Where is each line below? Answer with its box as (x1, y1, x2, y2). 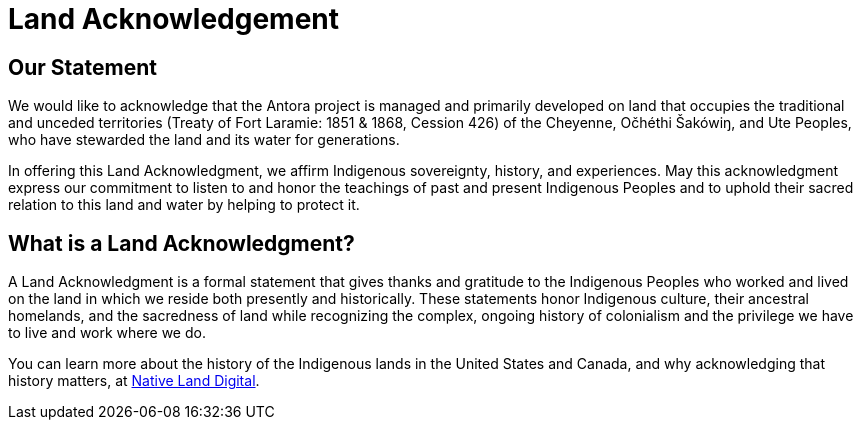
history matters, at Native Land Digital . (8, 372, 260, 390)
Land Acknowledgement (8, 2, 340, 36)
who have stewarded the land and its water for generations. (8, 131, 400, 149)
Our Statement (8, 54, 157, 80)
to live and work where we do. (8, 324, 206, 342)
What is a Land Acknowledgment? (8, 230, 355, 256)
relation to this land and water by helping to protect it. (8, 196, 360, 214)
